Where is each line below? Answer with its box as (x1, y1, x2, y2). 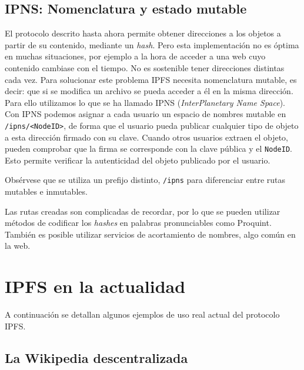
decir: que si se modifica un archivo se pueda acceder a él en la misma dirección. (5, 85, 293, 97)
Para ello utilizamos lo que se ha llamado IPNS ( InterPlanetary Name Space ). (5, 96, 286, 108)
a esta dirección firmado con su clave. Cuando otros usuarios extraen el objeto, (5, 131, 289, 143)
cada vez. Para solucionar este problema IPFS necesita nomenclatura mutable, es (5, 73, 297, 85)
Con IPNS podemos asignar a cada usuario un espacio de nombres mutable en (5, 108, 286, 120)
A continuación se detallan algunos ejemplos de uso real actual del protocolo (5, 308, 280, 321)
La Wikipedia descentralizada (5, 348, 188, 366)
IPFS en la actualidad (5, 274, 186, 298)
